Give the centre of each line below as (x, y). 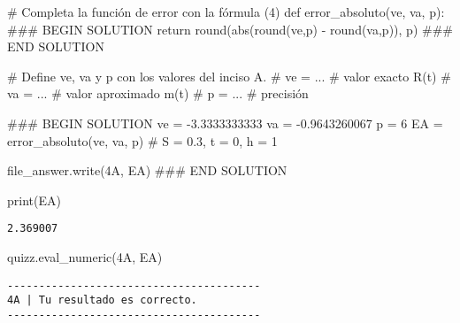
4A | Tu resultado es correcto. (102, 300)
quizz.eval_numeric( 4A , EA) (85, 257)
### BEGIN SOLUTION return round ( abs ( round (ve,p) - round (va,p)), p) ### (230, 29)
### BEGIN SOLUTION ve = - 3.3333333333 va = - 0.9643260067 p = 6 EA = (225, 123)
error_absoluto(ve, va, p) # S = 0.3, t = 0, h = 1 (142, 140)
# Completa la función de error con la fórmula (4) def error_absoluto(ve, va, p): (226, 12)
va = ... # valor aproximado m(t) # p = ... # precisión (158, 93)
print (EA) (34, 200)
